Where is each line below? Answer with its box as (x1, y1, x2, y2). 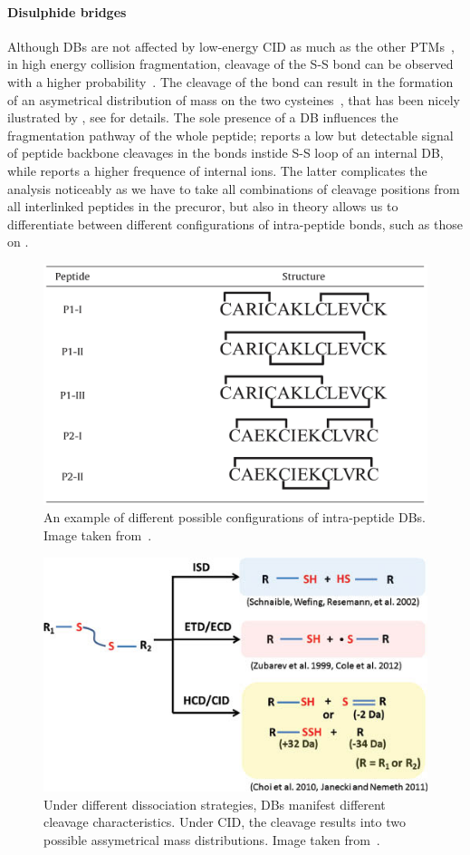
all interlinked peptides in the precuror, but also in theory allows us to (7, 197, 398, 216)
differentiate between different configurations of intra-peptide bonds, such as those (7, 214, 463, 233)
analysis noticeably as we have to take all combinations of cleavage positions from (7, 179, 460, 198)
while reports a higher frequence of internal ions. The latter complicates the (7, 160, 427, 180)
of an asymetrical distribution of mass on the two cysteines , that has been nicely (7, 90, 460, 109)
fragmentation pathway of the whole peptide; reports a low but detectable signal (7, 125, 454, 144)
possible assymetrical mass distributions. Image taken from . (43, 830, 380, 849)
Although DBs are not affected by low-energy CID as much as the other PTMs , (7, 36, 455, 55)
